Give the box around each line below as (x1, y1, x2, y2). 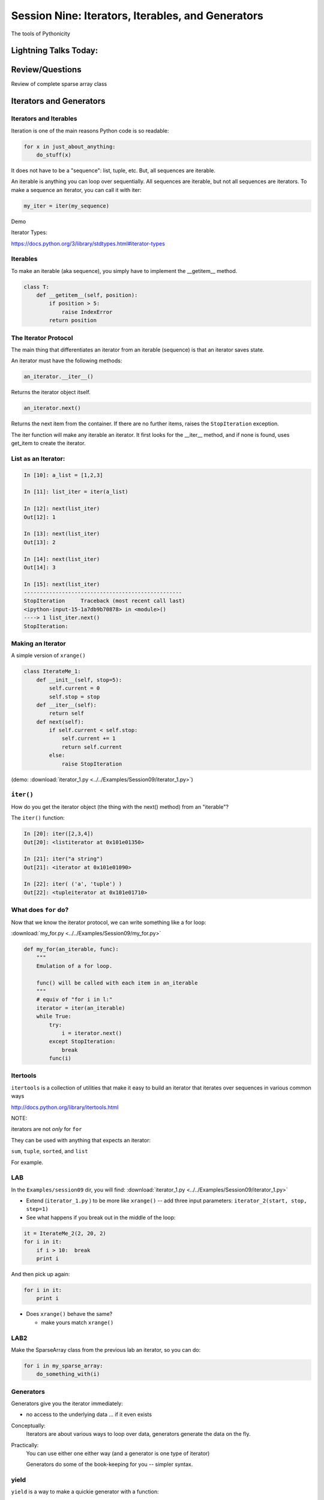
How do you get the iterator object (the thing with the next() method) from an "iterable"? (11, 803, 229, 810)
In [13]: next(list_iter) (23, 530, 100, 537)
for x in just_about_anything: (23, 143, 116, 150)
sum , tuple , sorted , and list (11, 1148, 88, 1155)
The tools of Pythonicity (11, 30, 70, 37)
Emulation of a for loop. (36, 962, 113, 969)
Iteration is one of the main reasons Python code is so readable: (11, 127, 169, 134)
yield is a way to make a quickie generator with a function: (11, 1488, 159, 1495)
